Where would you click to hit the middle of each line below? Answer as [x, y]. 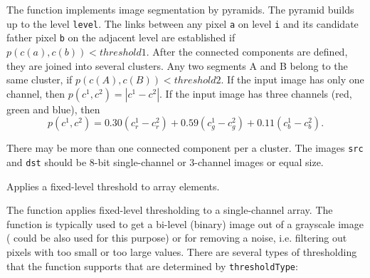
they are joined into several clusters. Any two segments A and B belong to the [177, 65]
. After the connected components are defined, [247, 51]
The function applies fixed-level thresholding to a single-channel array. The [170, 210]
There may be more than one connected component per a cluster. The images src [185, 148]
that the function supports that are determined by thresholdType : [152, 266]
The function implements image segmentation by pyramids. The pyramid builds [180, 9]
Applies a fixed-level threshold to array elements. [113, 186]
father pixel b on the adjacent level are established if [121, 37]
